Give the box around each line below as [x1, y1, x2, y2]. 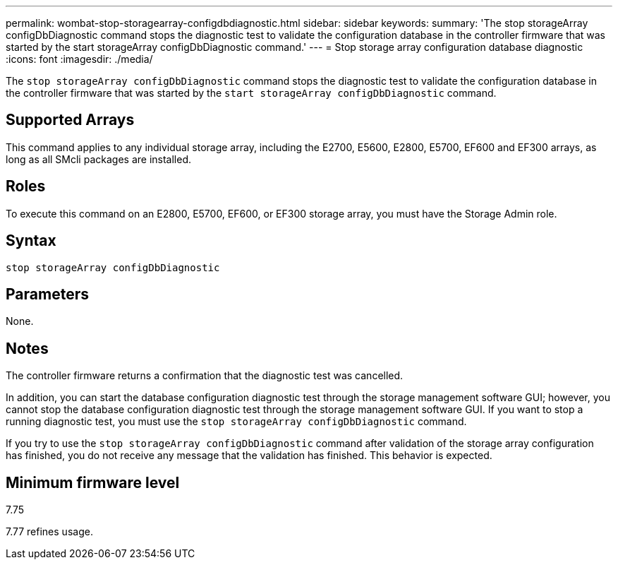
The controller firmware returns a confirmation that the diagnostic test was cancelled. [6, 369, 404, 382]
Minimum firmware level [6, 473, 180, 492]
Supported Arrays [6, 111, 135, 129]
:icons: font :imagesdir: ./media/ [6, 53, 153, 65]
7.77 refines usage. [6, 525, 93, 538]
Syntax [6, 232, 56, 250]
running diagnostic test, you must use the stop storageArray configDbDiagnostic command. [6, 415, 467, 428]
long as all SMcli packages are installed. [6, 153, 191, 165]
